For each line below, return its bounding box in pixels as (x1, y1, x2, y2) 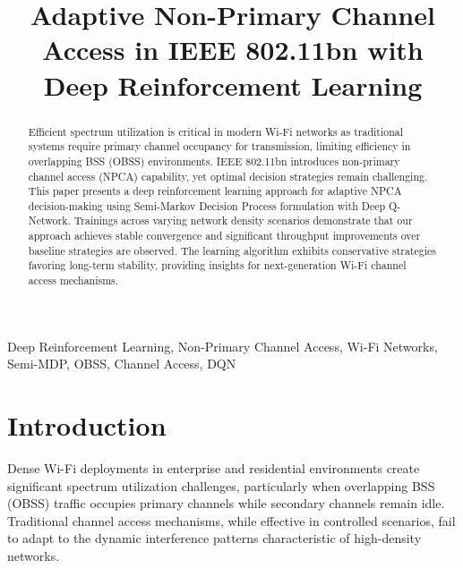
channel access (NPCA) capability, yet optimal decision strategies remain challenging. (28, 168, 428, 183)
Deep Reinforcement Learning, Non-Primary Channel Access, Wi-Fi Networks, (7, 336, 438, 355)
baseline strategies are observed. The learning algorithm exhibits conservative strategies (28, 242, 437, 258)
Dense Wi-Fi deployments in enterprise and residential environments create (7, 459, 420, 478)
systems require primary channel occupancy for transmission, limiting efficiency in (28, 139, 411, 154)
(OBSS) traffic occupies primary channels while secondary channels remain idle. (7, 494, 445, 513)
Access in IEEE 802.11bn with (42, 31, 424, 68)
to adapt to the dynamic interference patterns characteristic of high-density (7, 529, 422, 547)
